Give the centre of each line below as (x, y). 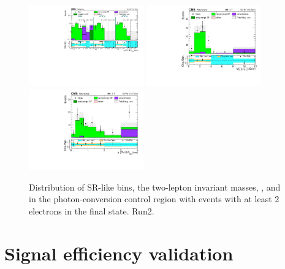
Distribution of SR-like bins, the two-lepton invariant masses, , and (155, 187)
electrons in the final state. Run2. (92, 210)
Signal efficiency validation (119, 253)
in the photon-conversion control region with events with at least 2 (154, 199)
